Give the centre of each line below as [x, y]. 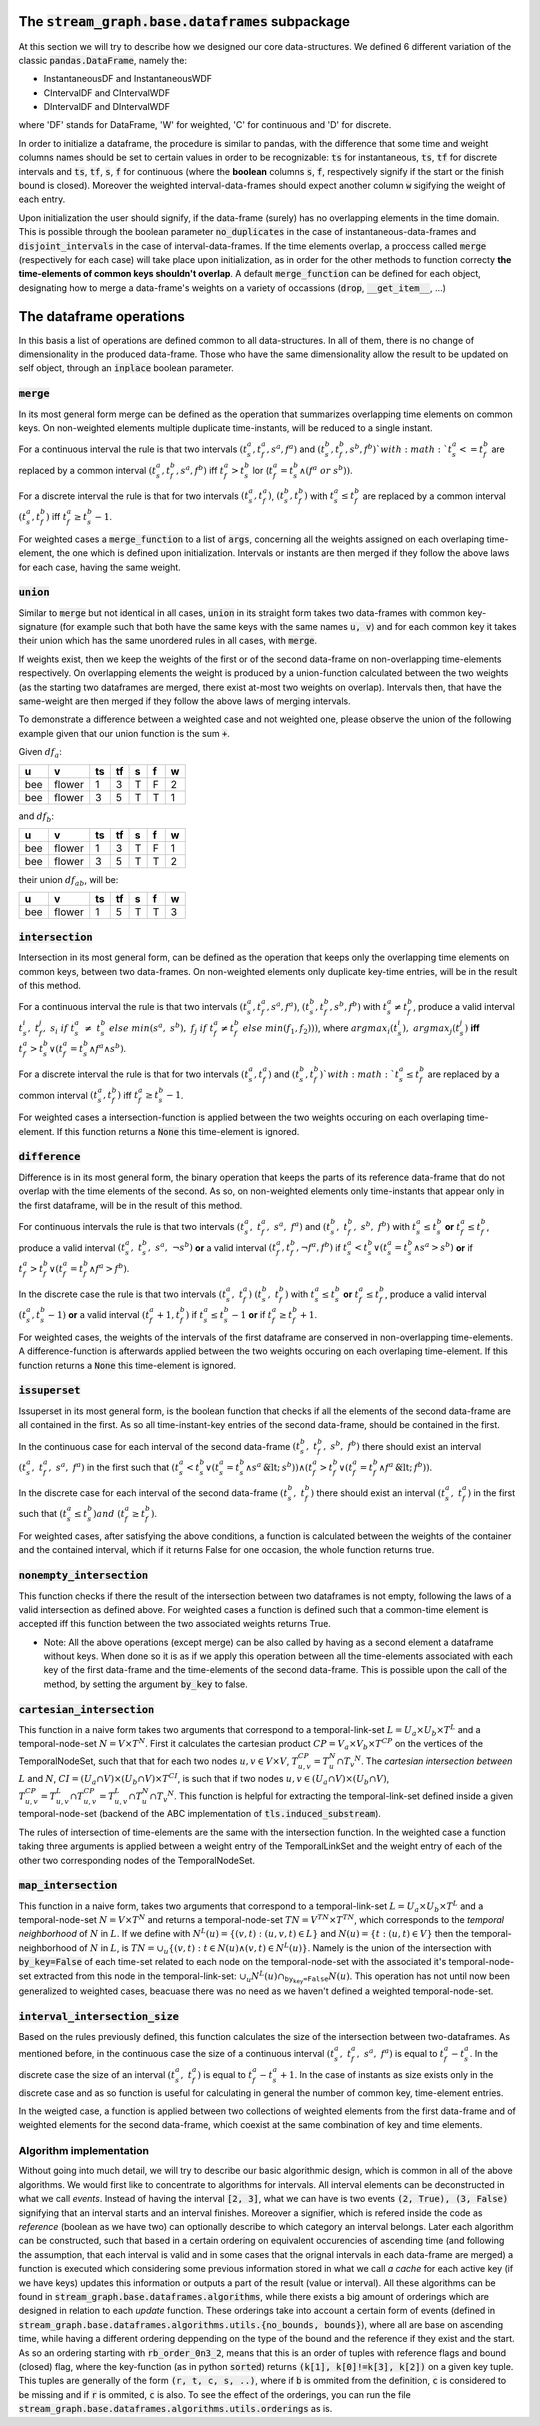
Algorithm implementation [84, 2151]
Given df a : [40, 753]
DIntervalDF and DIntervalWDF [106, 107]
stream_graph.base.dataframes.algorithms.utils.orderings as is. [175, 2409]
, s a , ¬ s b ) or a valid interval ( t [212, 1247]
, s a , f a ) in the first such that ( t [114, 1467]
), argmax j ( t [431, 1029]
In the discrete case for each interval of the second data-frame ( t [153, 1492]
